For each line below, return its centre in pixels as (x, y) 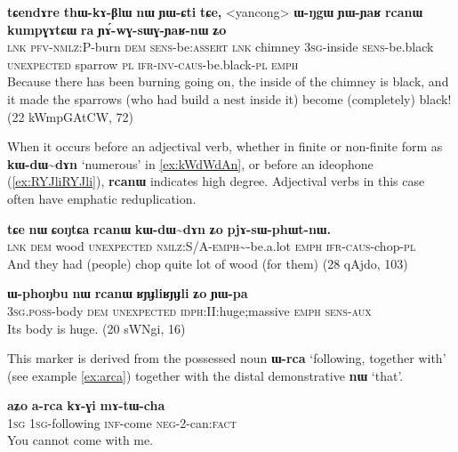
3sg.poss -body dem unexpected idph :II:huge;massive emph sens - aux (189, 310)
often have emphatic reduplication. (102, 198)
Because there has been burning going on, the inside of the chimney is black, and (228, 81)
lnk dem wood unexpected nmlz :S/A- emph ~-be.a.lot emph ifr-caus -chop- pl (212, 246)
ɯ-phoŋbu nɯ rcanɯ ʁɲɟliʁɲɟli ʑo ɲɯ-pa (128, 293)
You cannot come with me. (80, 440)
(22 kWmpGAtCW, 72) (71, 116)
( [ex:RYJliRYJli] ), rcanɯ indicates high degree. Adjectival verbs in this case (216, 181)
